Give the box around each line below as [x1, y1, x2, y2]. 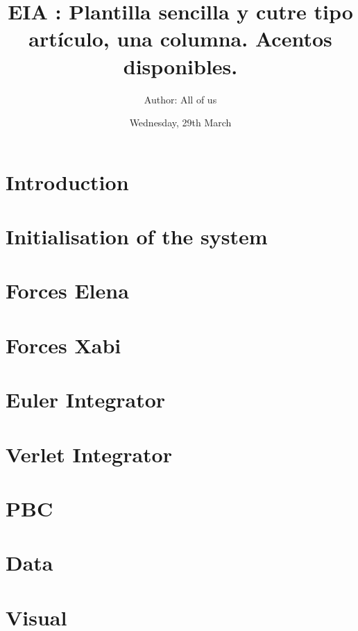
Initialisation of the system [6, 222, 268, 251]
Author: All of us [144, 92, 217, 106]
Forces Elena [6, 276, 129, 305]
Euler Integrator [6, 385, 166, 414]
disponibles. [123, 51, 238, 80]
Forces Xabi [6, 330, 121, 359]
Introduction [6, 167, 129, 196]
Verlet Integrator [6, 439, 172, 468]
